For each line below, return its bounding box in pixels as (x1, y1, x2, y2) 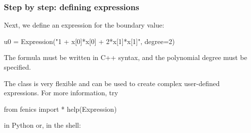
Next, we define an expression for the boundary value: (4, 20, 165, 30)
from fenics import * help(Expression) (4, 103, 117, 114)
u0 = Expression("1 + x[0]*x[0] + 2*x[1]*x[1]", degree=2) (4, 36, 175, 46)
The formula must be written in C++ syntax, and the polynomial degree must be (4, 52, 247, 62)
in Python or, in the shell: (4, 120, 81, 130)
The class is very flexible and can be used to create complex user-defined (4, 78, 220, 88)
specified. (4, 62, 31, 72)
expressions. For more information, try (4, 88, 118, 98)
